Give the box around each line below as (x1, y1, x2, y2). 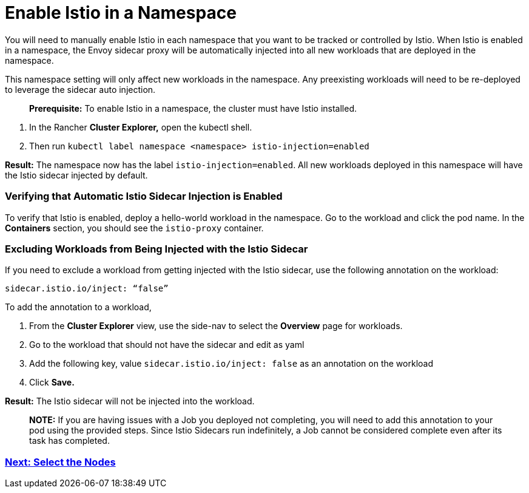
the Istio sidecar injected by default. (5, 169, 148, 180)
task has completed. (29, 435, 110, 446)
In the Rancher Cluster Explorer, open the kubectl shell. (29, 121, 252, 132)
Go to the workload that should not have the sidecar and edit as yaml (29, 339, 305, 350)
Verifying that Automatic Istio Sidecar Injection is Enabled (5, 190, 283, 203)
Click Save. (29, 377, 75, 388)
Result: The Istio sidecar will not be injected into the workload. (5, 396, 255, 407)
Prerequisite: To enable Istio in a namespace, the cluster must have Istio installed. (29, 103, 357, 114)
